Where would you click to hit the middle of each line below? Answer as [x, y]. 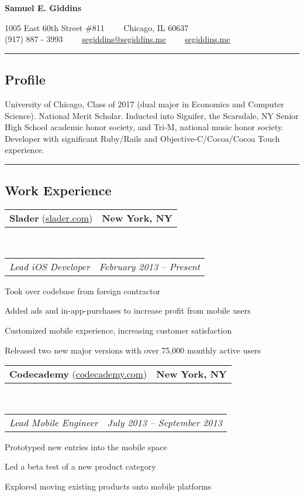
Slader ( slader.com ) [51, 218]
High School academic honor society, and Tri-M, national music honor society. [144, 127]
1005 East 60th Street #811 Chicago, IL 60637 [97, 27]
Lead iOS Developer [50, 266]
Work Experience [58, 190]
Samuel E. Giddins [43, 8]
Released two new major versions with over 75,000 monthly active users [133, 350]
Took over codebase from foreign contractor [83, 291]
